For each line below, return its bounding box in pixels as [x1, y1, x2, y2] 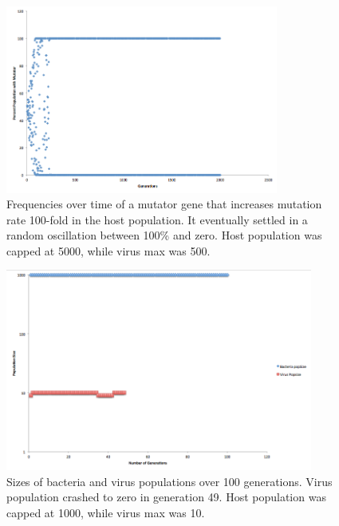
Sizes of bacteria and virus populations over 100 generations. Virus [6, 473, 333, 489]
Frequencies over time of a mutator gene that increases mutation [6, 196, 322, 212]
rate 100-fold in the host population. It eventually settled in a [6, 211, 308, 227]
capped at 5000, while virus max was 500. [6, 242, 211, 259]
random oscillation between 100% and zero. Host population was [6, 227, 322, 243]
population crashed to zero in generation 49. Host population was [6, 488, 326, 505]
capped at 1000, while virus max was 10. [6, 504, 205, 521]
